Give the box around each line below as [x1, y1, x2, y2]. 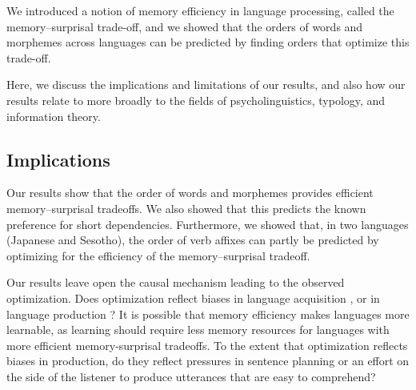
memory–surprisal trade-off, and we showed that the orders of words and [6, 18, 363, 34]
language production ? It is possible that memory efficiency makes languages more [6, 305, 410, 322]
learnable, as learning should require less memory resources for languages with [6, 321, 390, 338]
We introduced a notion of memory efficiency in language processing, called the [6, 2, 394, 18]
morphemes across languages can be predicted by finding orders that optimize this [6, 34, 410, 50]
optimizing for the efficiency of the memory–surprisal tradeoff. [6, 247, 310, 263]
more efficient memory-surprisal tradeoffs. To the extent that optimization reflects [6, 336, 408, 353]
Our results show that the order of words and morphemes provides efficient [6, 184, 374, 201]
